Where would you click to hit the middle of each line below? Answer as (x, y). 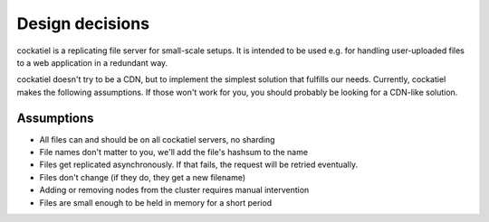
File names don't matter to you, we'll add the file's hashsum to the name (173, 153)
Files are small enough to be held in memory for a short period (156, 202)
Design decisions (83, 23)
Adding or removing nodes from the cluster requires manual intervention (174, 190)
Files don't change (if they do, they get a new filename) (143, 177)
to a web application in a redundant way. (92, 62)
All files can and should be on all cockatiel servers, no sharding (157, 139)
